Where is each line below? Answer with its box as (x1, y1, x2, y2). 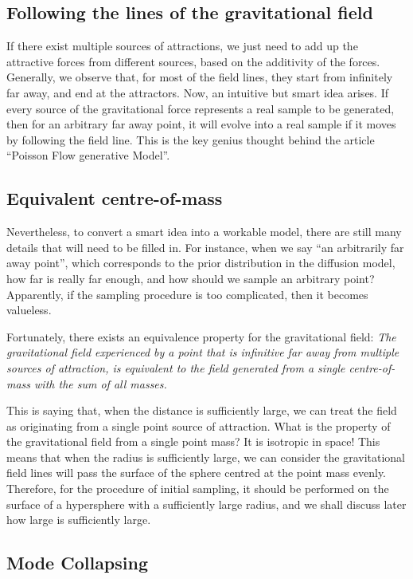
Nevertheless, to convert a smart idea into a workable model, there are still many (6, 223, 402, 240)
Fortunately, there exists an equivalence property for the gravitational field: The (6, 328, 396, 345)
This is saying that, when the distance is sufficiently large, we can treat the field (6, 402, 397, 419)
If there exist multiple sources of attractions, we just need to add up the (6, 37, 358, 54)
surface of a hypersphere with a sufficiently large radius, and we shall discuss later (6, 495, 407, 512)
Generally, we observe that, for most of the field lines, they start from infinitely (6, 69, 393, 85)
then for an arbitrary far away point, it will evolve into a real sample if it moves (6, 116, 396, 132)
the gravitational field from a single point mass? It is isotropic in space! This (6, 433, 380, 450)
